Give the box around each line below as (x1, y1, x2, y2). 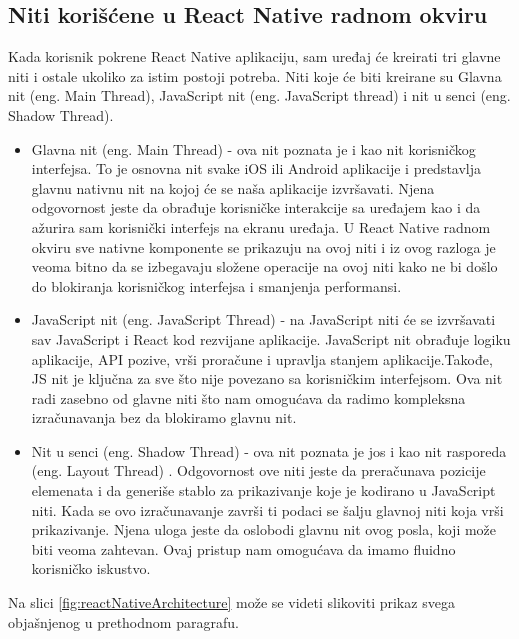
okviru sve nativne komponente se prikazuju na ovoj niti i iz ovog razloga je (31, 236, 496, 257)
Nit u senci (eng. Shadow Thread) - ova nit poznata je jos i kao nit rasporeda (31, 440, 507, 461)
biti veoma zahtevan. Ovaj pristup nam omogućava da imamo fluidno (31, 538, 456, 559)
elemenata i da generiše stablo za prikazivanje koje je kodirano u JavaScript (31, 480, 496, 501)
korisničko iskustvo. (31, 558, 151, 579)
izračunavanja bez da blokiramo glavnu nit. (31, 407, 297, 428)
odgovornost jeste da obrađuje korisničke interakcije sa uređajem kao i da (31, 197, 481, 218)
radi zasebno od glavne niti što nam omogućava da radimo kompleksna (31, 387, 466, 408)
